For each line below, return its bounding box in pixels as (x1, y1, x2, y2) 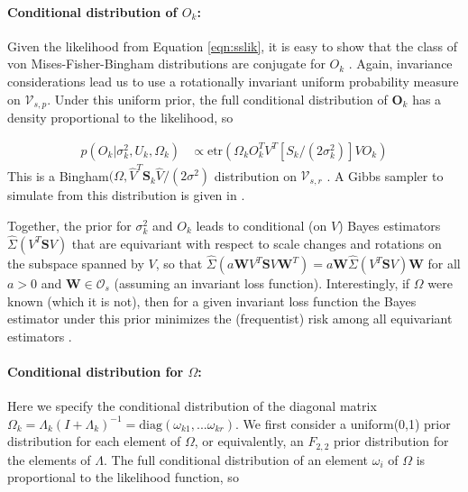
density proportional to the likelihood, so (7, 108, 234, 127)
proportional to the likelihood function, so (7, 468, 239, 487)
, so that (155, 254, 203, 272)
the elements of (7, 450, 91, 469)
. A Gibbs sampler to (326, 166, 444, 185)
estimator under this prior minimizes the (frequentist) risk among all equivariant (7, 309, 453, 328)
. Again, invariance (348, 54, 453, 73)
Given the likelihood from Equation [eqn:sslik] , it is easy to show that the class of (7, 36, 458, 55)
